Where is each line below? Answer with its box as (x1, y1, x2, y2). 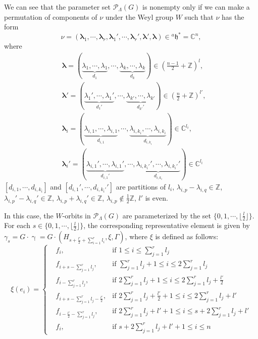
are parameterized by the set (122, 210, 212, 220)
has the (222, 11, 244, 22)
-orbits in (62, 210, 91, 220)
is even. (145, 192, 168, 203)
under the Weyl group (105, 11, 173, 22)
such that (184, 11, 214, 22)
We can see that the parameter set (4, 2, 111, 12)
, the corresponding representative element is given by (83, 220, 250, 231)
